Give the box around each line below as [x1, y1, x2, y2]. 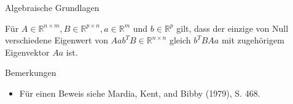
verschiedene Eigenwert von [5, 34, 108, 46]
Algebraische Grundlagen [5, 1, 100, 13]
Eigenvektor [5, 45, 50, 58]
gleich [169, 34, 191, 46]
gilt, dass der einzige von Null [176, 21, 289, 34]
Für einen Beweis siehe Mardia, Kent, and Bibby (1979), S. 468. [19, 86, 260, 99]
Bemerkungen [5, 66, 57, 79]
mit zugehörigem [221, 34, 284, 46]
